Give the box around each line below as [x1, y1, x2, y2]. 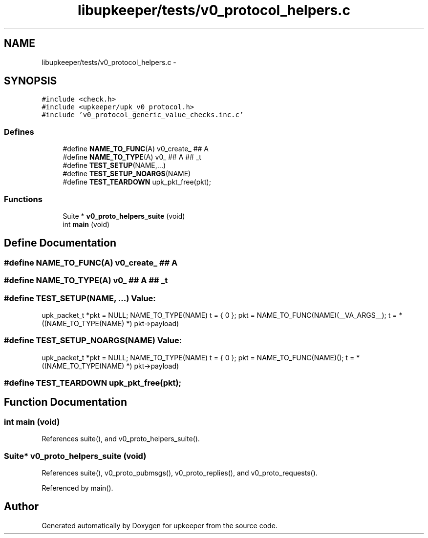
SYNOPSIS [4, 75, 57, 87]
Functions [4, 194, 43, 204]
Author [4, 500, 39, 513]
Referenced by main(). [42, 484, 113, 492]
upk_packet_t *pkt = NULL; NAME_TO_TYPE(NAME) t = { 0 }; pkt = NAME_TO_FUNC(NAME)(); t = [42, 353, 355, 362]
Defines [4, 126, 34, 137]
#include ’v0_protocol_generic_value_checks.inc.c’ [42, 111, 244, 119]
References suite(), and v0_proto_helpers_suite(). [42, 435, 200, 443]
